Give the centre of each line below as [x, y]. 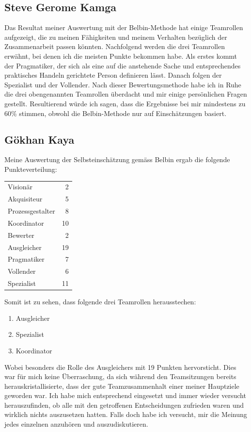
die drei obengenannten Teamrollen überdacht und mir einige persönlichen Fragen [126, 94]
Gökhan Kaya [39, 139]
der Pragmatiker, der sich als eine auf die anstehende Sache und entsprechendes [123, 65]
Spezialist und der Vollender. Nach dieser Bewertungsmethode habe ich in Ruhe [123, 84]
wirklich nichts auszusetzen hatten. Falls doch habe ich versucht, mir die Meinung [126, 414]
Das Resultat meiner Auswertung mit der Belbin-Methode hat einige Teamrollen [124, 27]
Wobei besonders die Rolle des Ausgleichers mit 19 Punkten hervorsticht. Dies [120, 367]
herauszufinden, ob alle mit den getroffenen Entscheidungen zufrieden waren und [124, 405]
